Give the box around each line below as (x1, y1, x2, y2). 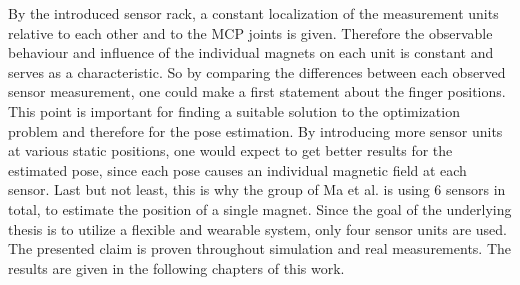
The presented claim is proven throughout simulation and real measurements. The (8, 238, 512, 259)
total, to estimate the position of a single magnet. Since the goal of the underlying (8, 198, 512, 219)
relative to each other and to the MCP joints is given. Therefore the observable (8, 22, 493, 43)
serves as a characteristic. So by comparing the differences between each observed (8, 61, 506, 82)
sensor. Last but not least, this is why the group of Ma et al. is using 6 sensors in (8, 179, 506, 200)
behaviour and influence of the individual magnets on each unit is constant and (8, 42, 494, 63)
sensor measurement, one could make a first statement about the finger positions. (8, 81, 506, 102)
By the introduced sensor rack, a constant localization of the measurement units (8, 3, 499, 23)
